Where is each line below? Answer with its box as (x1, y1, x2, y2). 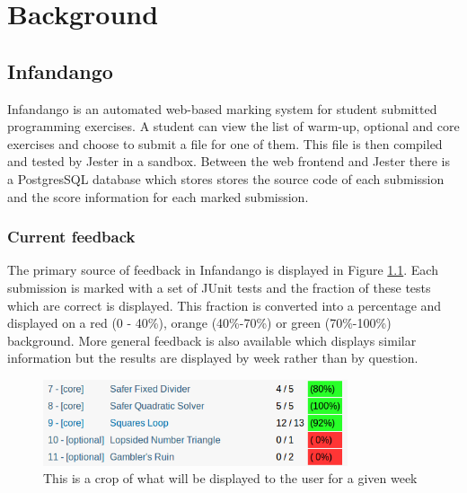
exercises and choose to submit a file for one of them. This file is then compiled (7, 134, 443, 153)
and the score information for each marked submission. (7, 187, 309, 206)
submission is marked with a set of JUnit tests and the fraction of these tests (7, 277, 431, 296)
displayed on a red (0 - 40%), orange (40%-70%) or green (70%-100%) (7, 313, 392, 332)
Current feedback (7, 225, 136, 248)
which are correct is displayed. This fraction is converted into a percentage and (7, 295, 442, 314)
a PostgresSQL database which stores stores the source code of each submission (7, 169, 445, 188)
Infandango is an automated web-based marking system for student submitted (7, 99, 437, 118)
